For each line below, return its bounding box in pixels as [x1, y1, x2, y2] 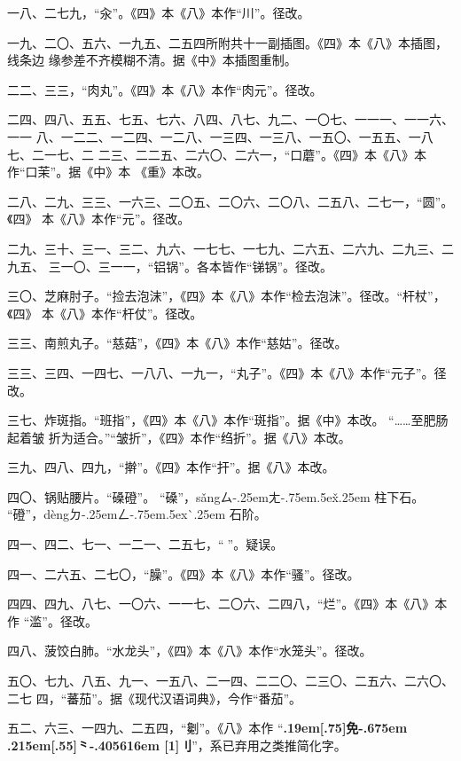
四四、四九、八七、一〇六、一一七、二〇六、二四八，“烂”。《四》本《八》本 [7, 594, 448, 613]
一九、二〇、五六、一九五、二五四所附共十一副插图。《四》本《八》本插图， [7, 33, 448, 51]
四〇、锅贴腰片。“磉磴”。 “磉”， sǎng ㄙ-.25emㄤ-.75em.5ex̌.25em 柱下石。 [7, 487, 425, 506]
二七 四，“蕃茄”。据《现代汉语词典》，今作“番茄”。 [7, 688, 302, 707]
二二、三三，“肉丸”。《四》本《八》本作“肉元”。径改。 [7, 80, 323, 98]
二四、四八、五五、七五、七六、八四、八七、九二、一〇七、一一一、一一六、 [7, 110, 454, 129]
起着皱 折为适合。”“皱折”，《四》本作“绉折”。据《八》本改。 [7, 428, 351, 446]
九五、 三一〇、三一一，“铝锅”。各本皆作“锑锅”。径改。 [7, 256, 333, 275]
